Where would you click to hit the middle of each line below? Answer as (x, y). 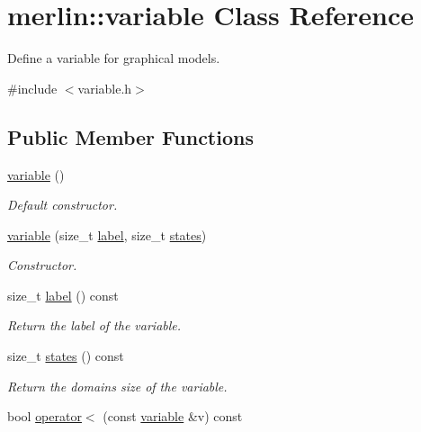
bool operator (45, 416)
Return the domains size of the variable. (117, 386)
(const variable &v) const (173, 416)
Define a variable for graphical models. (114, 58)
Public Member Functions (130, 136)
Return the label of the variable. (94, 325)
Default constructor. (63, 205)
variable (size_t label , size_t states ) (107, 234)
